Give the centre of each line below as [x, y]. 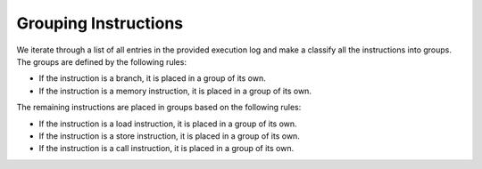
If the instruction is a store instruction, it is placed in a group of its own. [170, 136]
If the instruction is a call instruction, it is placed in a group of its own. [166, 149]
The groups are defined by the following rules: [102, 61]
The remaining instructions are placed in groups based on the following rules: [159, 108]
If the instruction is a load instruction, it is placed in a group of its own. [168, 124]
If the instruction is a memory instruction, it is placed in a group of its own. [175, 91]
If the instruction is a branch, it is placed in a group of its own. [153, 78]
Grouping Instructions [100, 23]
